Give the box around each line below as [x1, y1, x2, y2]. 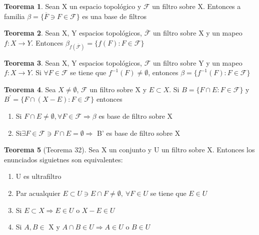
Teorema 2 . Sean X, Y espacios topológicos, [4, 28, 142, 38]
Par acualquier [15, 187, 60, 198]
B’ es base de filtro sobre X [97, 127, 180, 138]
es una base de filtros [82, 11, 147, 21]
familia [4, 11, 25, 21]
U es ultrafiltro [15, 171, 61, 181]
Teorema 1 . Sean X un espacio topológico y [4, 1, 141, 11]
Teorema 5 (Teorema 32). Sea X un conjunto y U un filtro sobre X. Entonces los [4, 144, 255, 155]
